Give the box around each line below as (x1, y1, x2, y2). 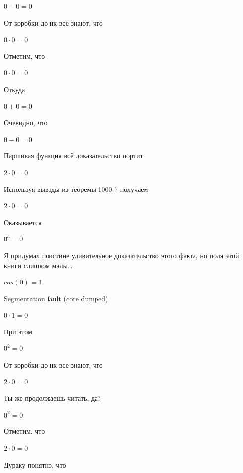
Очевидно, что (4, 117, 48, 128)
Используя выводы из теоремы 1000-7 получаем (4, 184, 148, 194)
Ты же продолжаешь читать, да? (4, 393, 101, 403)
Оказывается (4, 217, 42, 227)
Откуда (4, 84, 25, 94)
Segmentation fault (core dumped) (4, 293, 108, 303)
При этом (4, 326, 32, 336)
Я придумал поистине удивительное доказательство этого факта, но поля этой (4, 250, 239, 260)
